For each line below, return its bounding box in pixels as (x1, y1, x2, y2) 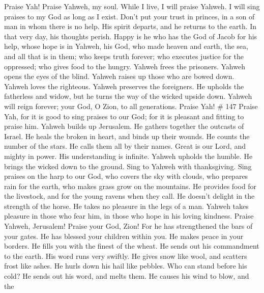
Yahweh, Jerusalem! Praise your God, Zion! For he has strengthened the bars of (4, 221, 253, 231)
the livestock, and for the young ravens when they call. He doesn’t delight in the (4, 191, 255, 201)
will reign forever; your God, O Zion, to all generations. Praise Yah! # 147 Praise (4, 100, 258, 111)
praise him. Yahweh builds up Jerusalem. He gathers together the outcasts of (4, 121, 244, 131)
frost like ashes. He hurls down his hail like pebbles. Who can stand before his (4, 260, 247, 271)
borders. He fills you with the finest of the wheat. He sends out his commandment (4, 241, 259, 251)
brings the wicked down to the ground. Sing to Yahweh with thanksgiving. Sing (4, 161, 252, 171)
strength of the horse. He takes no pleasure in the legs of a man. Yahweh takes (4, 200, 249, 211)
